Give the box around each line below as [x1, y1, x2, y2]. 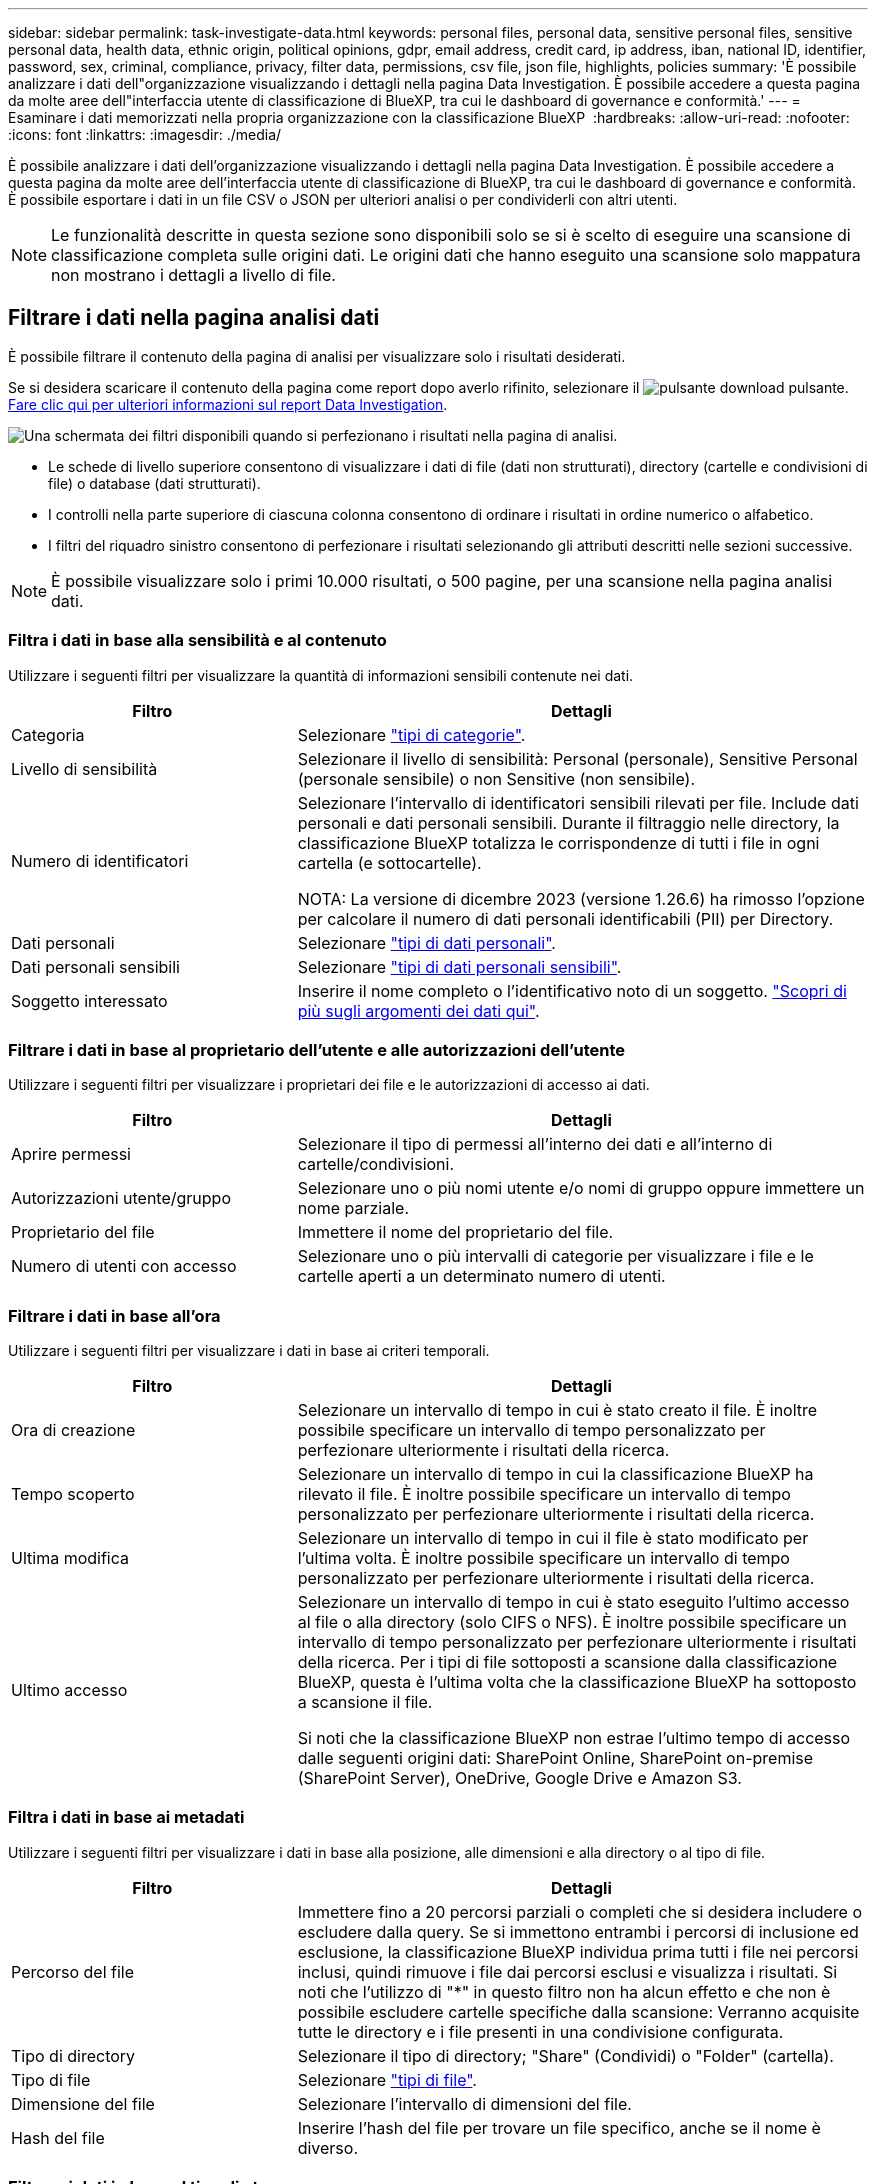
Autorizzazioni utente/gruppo [11, 1188, 231, 1209]
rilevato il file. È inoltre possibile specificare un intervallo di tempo [297, 1484, 791, 1505]
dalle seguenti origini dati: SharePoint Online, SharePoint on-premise [297, 1748, 814, 1769]
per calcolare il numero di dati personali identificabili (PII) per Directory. [297, 908, 834, 929]
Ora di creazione [11, 1420, 136, 1441]
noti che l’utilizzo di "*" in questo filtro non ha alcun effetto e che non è [297, 1981, 831, 2002]
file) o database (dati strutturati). [48, 474, 261, 492]
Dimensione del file [11, 2093, 155, 2114]
